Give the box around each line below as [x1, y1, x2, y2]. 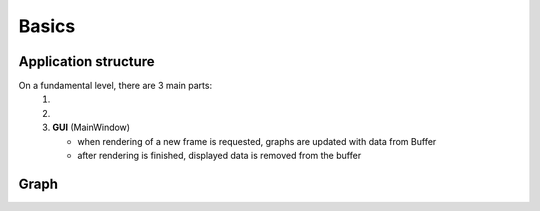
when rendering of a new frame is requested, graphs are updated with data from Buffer [77, 135, 437, 147]
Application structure [18, 53, 155, 70]
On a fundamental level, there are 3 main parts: [18, 80, 213, 92]
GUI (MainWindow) [52, 121, 130, 134]
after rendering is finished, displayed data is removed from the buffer [77, 150, 362, 162]
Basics [18, 15, 76, 37]
